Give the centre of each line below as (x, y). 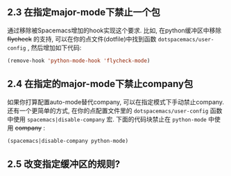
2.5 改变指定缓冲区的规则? (63, 164)
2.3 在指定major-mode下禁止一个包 (84, 12)
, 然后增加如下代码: (54, 48)
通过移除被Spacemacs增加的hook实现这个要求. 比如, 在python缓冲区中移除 (114, 30)
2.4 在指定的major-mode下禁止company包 (100, 84)
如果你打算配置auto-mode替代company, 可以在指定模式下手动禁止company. (115, 101)
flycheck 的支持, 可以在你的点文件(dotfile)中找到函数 (82, 39)
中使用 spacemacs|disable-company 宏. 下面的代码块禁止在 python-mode (107, 119)
